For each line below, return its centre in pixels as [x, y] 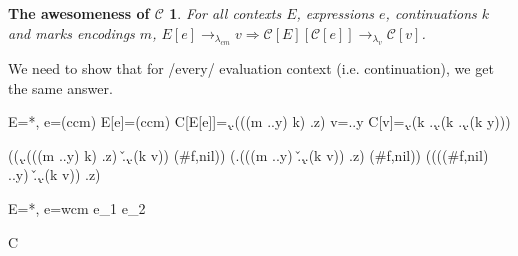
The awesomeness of [79, 13]
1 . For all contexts [225, 13]
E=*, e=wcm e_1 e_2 [77, 207]
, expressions [335, 13]
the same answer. [60, 87]
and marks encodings [71, 32]
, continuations [431, 13]
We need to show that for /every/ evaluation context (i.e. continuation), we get [251, 68]
